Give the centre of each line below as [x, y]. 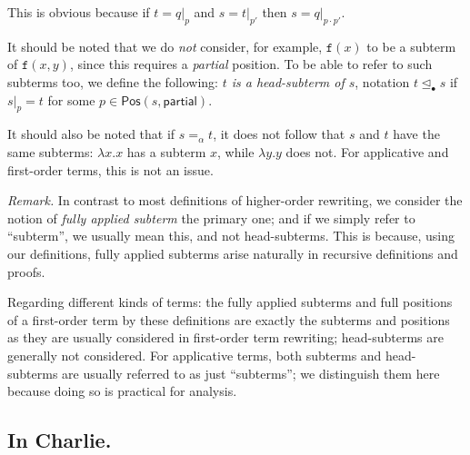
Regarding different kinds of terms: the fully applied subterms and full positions [230, 302]
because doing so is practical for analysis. [122, 391]
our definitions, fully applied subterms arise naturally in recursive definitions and [233, 253]
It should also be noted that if [91, 134]
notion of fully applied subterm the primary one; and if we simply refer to [211, 218]
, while [236, 151]
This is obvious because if [79, 12]
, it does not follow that [279, 134]
